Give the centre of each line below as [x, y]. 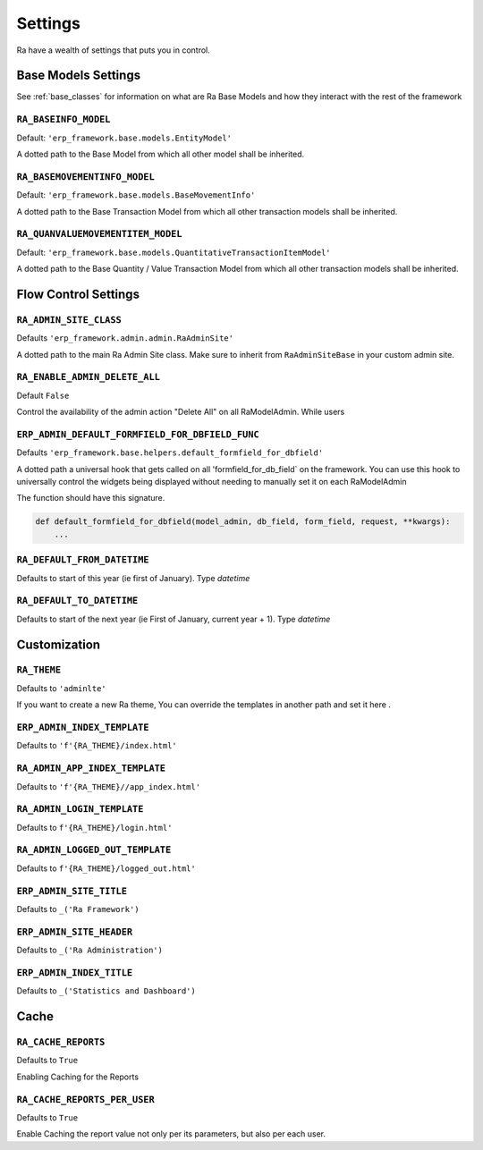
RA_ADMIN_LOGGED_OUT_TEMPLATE [94, 850]
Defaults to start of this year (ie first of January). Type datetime [133, 578]
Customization [59, 644]
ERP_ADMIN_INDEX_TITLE [75, 972]
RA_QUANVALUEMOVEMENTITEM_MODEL [99, 234]
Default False [43, 395]
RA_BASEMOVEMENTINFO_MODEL [86, 177]
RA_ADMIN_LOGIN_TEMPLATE [80, 809]
